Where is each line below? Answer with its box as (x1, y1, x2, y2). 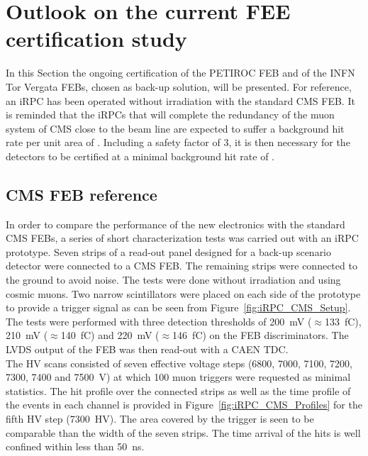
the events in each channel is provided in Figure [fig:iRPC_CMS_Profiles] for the (6, 397, 362, 412)
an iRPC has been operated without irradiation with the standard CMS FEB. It (6, 93, 355, 108)
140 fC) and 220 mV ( (60, 328, 160, 343)
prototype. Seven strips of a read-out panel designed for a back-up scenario (6, 244, 332, 259)
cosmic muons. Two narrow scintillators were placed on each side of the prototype (6, 286, 361, 301)
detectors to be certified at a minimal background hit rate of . (6, 148, 275, 163)
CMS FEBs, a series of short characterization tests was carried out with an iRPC (6, 230, 359, 245)
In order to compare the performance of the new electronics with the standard (6, 216, 345, 231)
